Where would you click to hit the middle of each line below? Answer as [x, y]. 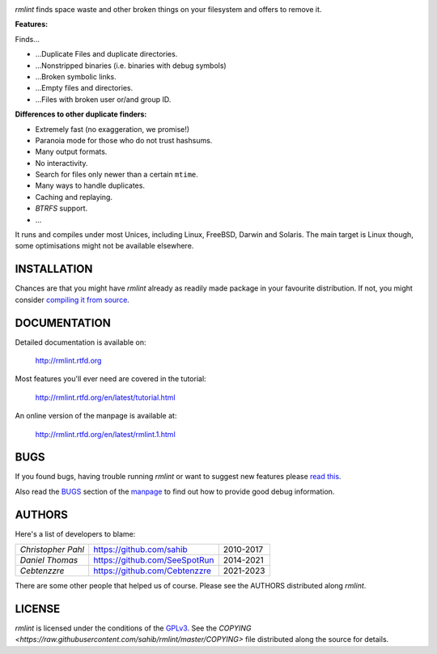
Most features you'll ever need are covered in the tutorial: [110, 379]
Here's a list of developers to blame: [75, 533]
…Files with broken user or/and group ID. [103, 99]
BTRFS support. [62, 208]
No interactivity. [62, 163]
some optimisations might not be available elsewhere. [104, 246]
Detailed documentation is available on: [81, 342]
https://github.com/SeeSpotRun [154, 560]
